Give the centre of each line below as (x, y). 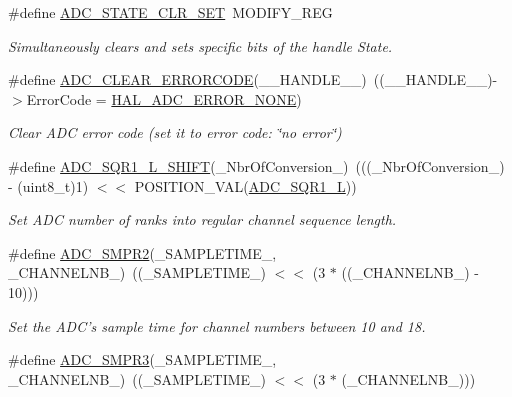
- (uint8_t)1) (48, 185)
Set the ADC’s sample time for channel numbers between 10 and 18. (217, 325)
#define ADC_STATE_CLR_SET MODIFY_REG (170, 12)
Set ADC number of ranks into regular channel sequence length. (202, 219)
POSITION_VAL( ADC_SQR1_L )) (245, 185)
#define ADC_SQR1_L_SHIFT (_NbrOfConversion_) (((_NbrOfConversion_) (256, 165)
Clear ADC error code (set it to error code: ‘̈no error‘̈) (175, 132)
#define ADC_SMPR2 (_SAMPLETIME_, (142, 252)
